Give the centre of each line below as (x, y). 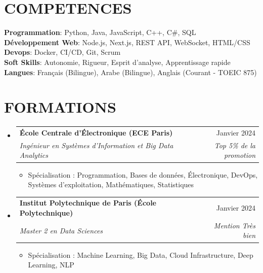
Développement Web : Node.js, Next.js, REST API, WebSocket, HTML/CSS (127, 42)
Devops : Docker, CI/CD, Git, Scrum (62, 52)
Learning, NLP (51, 265)
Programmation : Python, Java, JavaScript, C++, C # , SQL (100, 32)
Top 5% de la (235, 145)
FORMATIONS (60, 107)
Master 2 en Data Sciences (61, 230)
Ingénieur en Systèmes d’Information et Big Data (96, 145)
